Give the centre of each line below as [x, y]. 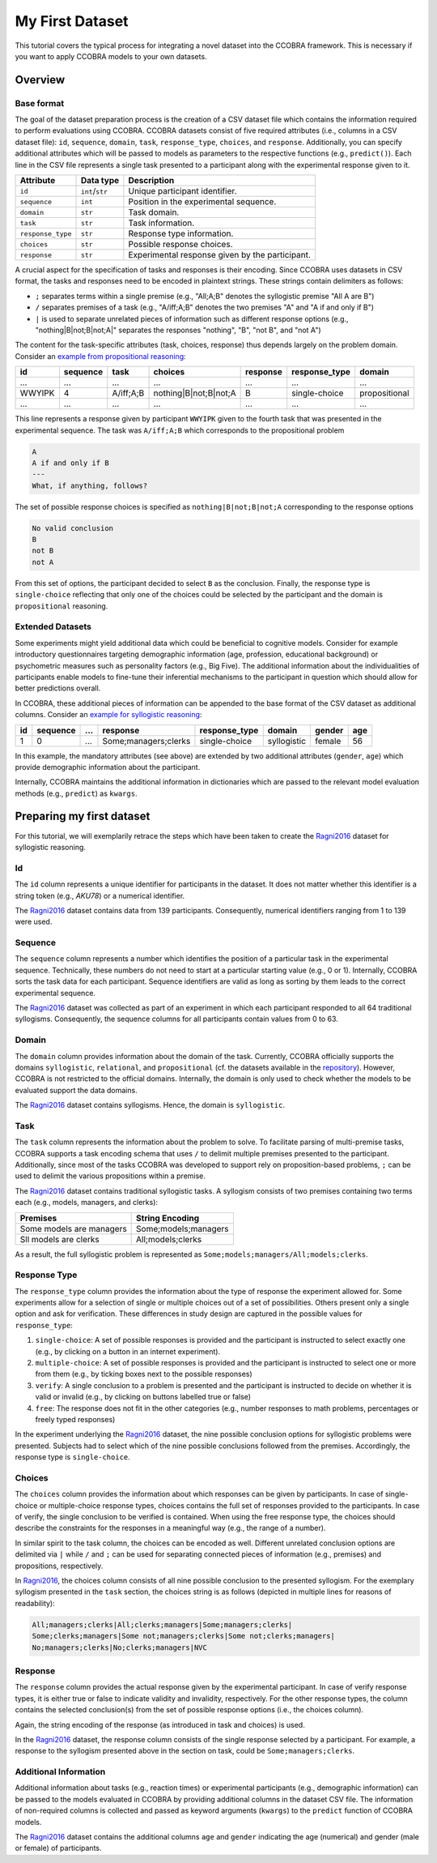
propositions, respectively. [59, 1566]
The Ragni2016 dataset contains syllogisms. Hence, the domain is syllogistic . [150, 1105]
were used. [34, 922]
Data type [100, 181]
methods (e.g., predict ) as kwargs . [76, 793]
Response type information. [181, 233]
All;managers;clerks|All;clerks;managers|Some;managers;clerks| [162, 1624]
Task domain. [154, 212]
